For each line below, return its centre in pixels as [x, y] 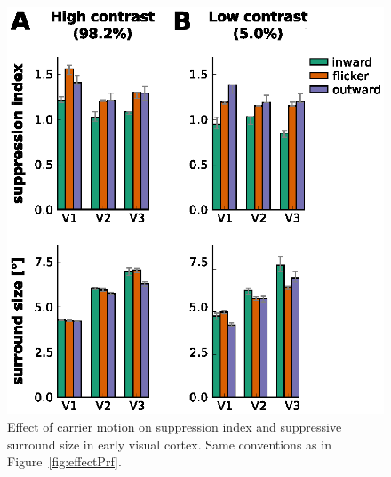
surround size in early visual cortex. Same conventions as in [169, 444]
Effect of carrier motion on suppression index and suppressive [175, 426]
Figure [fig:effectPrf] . [64, 461]
